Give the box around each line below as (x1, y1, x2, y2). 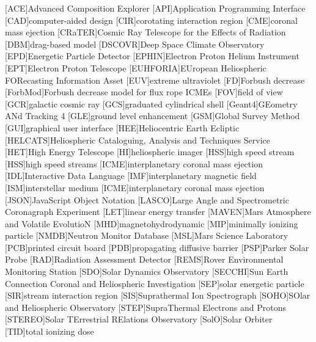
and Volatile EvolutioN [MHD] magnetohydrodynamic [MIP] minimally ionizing (5, 217, 298, 230)
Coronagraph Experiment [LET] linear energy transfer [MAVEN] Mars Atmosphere (5, 205, 311, 218)
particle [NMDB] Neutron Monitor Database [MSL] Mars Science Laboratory (5, 229, 288, 242)
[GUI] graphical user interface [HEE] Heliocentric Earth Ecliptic (5, 121, 240, 134)
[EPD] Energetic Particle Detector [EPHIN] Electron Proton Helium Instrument (5, 49, 299, 62)
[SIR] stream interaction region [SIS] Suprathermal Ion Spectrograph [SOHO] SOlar (5, 289, 310, 302)
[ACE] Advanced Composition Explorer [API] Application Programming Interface (5, 2, 306, 14)
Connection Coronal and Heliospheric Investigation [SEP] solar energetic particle (5, 277, 304, 289)
